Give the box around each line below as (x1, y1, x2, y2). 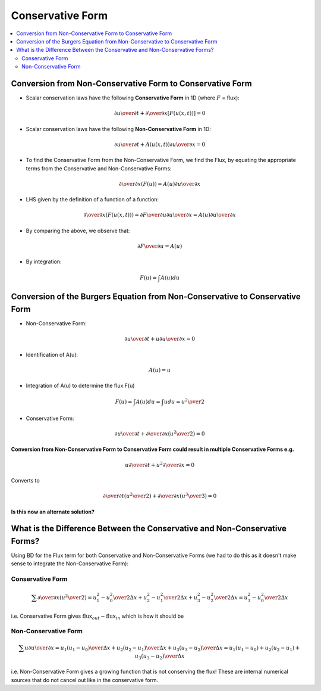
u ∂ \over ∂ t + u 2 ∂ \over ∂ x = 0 (125, 460, 195, 468)
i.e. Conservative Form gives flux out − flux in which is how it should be (11, 612, 184, 621)
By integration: (26, 258, 62, 265)
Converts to (11, 477, 40, 484)
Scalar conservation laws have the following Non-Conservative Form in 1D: (26, 125, 211, 132)
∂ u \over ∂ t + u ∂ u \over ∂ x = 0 (124, 335, 196, 343)
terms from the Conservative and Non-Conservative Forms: (26, 164, 172, 172)
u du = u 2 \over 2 (163, 397, 205, 405)
